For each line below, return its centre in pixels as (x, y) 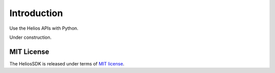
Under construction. (31, 37)
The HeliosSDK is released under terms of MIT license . (67, 63)
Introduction (36, 13)
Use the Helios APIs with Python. (44, 28)
